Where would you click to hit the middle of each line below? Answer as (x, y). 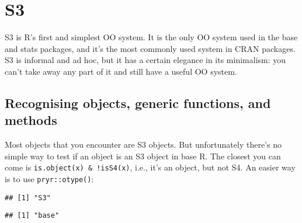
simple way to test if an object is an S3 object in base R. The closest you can (143, 156)
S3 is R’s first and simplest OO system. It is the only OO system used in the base (151, 37)
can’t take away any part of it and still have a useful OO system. (121, 71)
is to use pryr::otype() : (49, 178)
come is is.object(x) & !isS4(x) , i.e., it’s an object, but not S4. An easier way (150, 167)
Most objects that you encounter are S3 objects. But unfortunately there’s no (143, 144)
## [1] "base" (32, 216)
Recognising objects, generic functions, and (138, 102)
